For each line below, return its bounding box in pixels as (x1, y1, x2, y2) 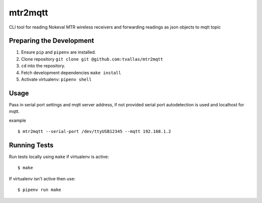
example (9, 117, 26, 123)
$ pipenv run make (17, 187, 62, 193)
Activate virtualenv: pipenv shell (21, 76, 92, 82)
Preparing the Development (9, 37, 95, 45)
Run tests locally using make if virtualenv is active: (9, 154, 109, 159)
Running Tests (9, 141, 53, 149)
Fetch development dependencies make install (21, 70, 121, 75)
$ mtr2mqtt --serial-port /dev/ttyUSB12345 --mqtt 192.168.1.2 (17, 129, 171, 134)
